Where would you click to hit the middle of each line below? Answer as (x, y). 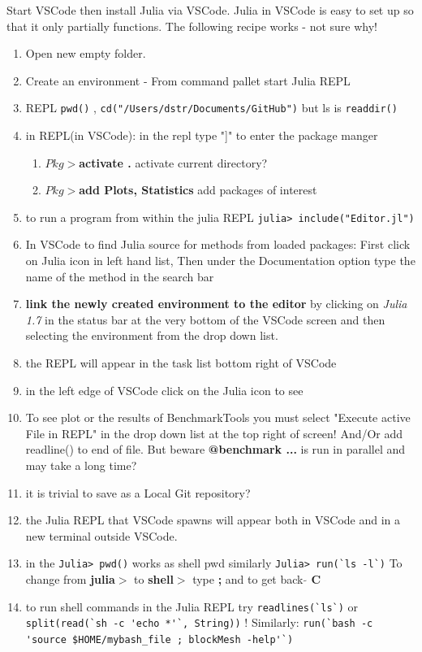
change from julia (70, 579)
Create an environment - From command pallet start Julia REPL (188, 80)
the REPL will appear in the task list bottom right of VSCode (181, 363)
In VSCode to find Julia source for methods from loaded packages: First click (218, 244)
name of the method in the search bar (120, 276)
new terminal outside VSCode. (101, 535)
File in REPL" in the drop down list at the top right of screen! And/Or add (214, 433)
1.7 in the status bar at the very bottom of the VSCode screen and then (205, 319)
